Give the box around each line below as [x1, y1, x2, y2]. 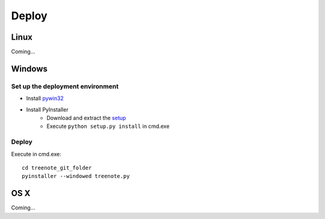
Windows [11, 63, 48, 74]
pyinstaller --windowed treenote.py [22, 173, 130, 180]
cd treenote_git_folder [22, 164, 92, 171]
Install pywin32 [26, 95, 64, 102]
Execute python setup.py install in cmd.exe [46, 122, 170, 130]
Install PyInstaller [26, 106, 69, 113]
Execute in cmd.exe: [11, 150, 61, 157]
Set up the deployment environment [11, 82, 119, 90]
